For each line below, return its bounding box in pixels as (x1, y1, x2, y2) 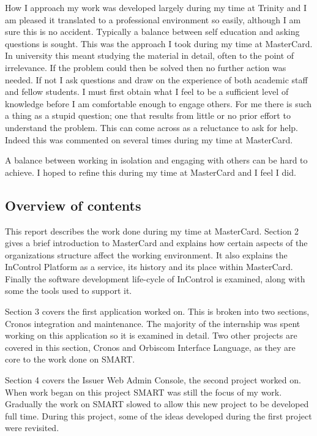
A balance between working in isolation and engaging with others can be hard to (5, 154, 308, 167)
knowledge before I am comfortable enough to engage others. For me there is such (5, 97, 312, 110)
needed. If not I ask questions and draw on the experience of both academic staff (5, 73, 308, 86)
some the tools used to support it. (5, 284, 132, 297)
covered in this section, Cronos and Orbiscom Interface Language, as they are (5, 340, 296, 353)
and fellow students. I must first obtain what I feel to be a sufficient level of (5, 85, 289, 98)
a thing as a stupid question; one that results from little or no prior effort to (5, 109, 291, 122)
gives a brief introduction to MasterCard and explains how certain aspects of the (5, 236, 308, 249)
